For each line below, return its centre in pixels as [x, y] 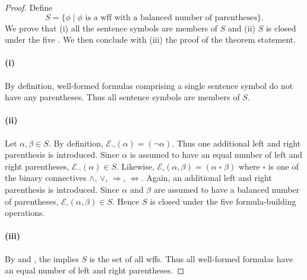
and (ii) [242, 28]
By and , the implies [42, 258]
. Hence [126, 201]
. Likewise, [136, 166]
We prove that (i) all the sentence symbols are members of [111, 28]
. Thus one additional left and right [236, 143]
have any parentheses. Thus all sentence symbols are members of [122, 97]
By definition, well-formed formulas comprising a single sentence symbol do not [149, 85]
